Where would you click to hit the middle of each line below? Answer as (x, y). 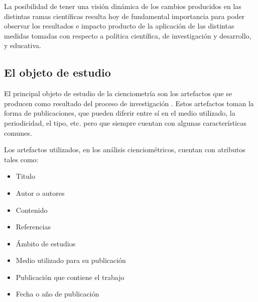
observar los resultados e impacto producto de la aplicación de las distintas (119, 26)
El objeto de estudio (57, 72)
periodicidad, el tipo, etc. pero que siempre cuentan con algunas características (125, 122)
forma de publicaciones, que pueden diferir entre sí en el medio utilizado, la (120, 113)
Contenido (32, 210)
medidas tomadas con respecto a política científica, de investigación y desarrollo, (128, 35)
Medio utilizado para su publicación (71, 260)
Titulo (25, 176)
